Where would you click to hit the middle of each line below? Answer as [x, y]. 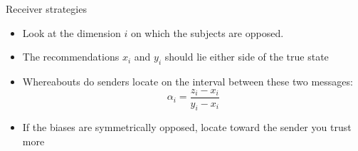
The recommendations [71, 57]
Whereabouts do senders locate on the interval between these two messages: [188, 81]
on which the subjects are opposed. [207, 32]
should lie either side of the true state [247, 57]
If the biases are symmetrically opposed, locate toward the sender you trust [187, 127]
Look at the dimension [72, 32]
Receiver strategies [46, 9]
